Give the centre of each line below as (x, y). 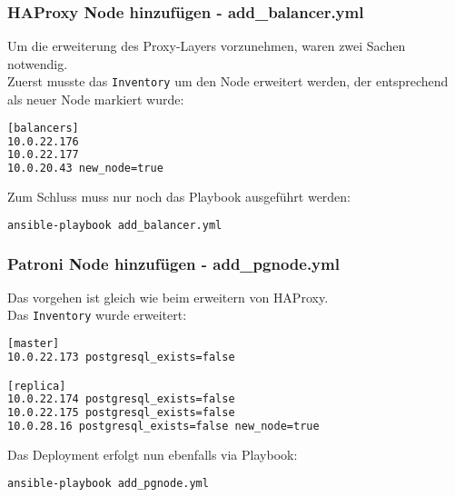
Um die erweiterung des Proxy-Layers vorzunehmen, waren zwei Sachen (207, 46)
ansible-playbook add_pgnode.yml (108, 483)
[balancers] (43, 128)
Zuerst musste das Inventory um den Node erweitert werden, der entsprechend (228, 81)
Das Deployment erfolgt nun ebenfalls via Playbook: (153, 454)
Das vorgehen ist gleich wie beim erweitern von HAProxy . (168, 297)
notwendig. (38, 63)
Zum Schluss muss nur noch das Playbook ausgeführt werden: (179, 197)
